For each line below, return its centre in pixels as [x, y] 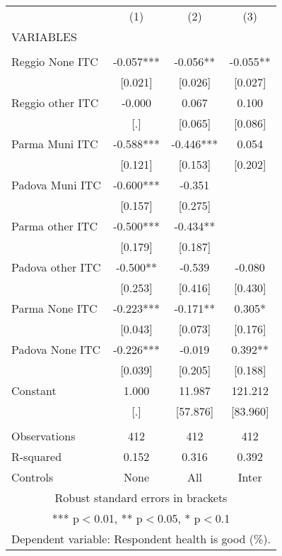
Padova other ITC [56, 267]
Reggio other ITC [55, 102]
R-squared [37, 456]
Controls [33, 477]
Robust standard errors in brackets [141, 497]
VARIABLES [44, 37]
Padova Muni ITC [56, 185]
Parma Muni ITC [55, 144]
